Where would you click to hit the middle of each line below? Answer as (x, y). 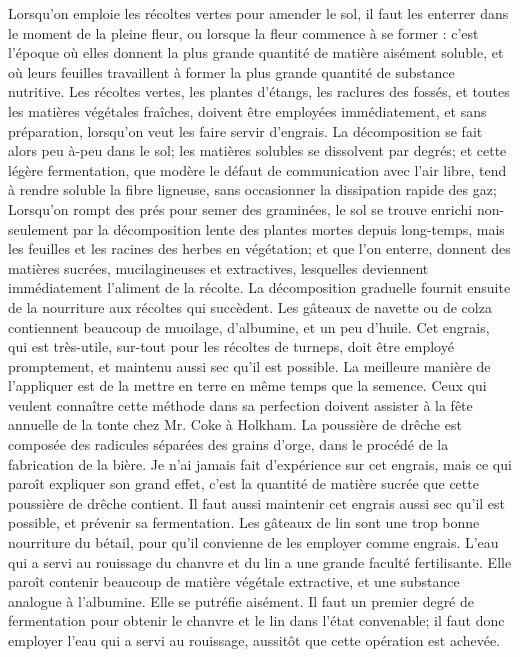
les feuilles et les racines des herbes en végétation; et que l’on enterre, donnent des (259, 248)
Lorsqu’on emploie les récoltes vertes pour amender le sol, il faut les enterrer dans (258, 13)
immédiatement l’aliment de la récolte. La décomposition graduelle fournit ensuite (259, 287)
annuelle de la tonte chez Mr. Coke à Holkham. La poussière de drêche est (235, 424)
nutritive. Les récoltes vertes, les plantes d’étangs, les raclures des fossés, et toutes (259, 91)
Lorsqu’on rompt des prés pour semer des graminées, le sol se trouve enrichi (240, 208)
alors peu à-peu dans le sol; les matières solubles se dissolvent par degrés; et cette (257, 150)
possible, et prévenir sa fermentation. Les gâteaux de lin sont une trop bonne (244, 522)
